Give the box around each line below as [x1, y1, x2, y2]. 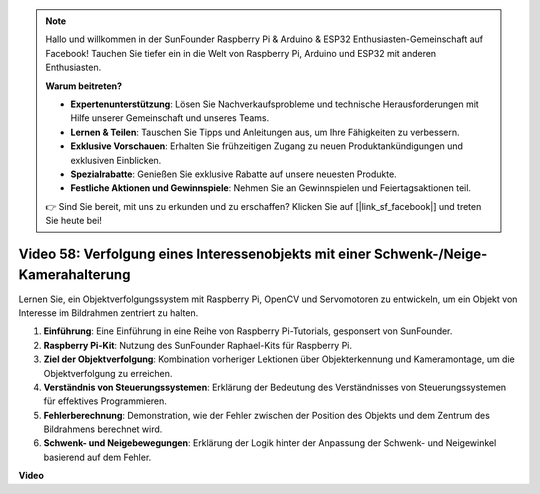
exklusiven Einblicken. [70, 154, 162, 166]
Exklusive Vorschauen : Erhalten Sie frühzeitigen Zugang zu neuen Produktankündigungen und [70, 140, 464, 152]
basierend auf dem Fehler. [43, 451, 152, 463]
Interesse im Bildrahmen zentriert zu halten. [18, 306, 199, 319]
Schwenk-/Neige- [373, 245, 488, 262]
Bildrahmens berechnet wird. [43, 423, 163, 435]
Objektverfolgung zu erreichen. [43, 367, 173, 379]
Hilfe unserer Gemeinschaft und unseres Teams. [70, 112, 270, 124]
